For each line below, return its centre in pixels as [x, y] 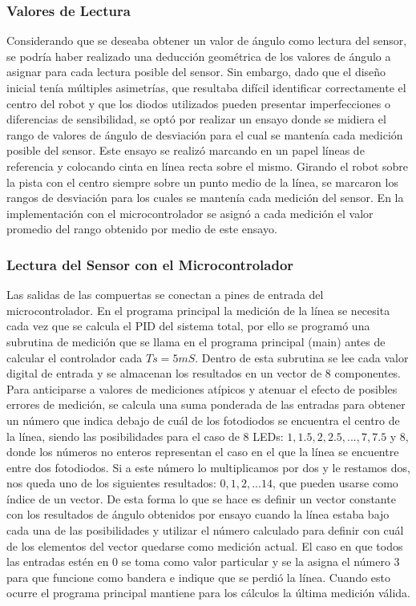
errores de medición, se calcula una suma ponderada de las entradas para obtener [206, 404]
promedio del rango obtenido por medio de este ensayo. [142, 229]
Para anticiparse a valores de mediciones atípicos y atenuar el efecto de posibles [202, 388]
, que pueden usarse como [335, 483]
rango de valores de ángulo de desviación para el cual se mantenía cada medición [205, 134]
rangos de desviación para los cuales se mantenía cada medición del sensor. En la [205, 198]
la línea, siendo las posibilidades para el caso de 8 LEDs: [145, 436]
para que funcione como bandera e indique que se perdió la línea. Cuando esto [199, 577]
